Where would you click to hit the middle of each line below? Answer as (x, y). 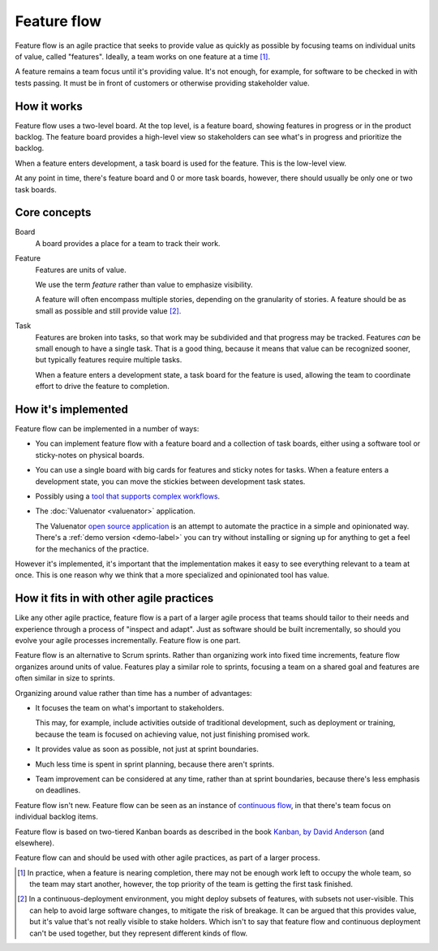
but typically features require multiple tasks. (109, 360)
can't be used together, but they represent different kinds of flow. (138, 933)
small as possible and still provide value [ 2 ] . (108, 311)
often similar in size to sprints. (65, 678)
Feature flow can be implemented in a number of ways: (107, 429)
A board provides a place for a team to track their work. (128, 243)
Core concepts (53, 212)
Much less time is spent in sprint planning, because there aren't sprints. (155, 764)
